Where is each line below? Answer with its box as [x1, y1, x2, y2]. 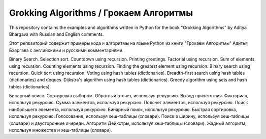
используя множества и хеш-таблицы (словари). [9, 127, 113, 133]
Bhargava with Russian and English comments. [9, 31, 104, 37]
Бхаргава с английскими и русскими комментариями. [9, 47, 124, 53]
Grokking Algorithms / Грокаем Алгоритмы [9, 7, 193, 18]
